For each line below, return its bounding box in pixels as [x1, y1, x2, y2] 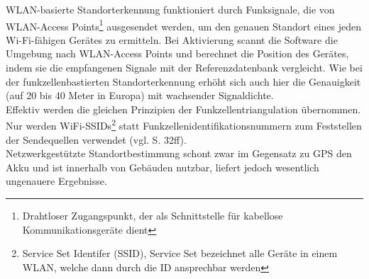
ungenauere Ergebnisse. [6, 173, 107, 188]
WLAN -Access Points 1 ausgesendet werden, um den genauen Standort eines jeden [6, 16, 362, 33]
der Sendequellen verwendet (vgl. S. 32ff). [6, 132, 187, 147]
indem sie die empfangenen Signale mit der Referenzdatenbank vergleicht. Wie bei [6, 60, 363, 75]
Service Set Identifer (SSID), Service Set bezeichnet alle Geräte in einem [22, 246, 338, 261]
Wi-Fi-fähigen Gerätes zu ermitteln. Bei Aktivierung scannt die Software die [6, 32, 338, 47]
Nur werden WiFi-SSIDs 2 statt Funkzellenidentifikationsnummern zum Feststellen [6, 116, 362, 133]
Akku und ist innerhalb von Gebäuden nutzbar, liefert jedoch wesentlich [6, 159, 319, 174]
